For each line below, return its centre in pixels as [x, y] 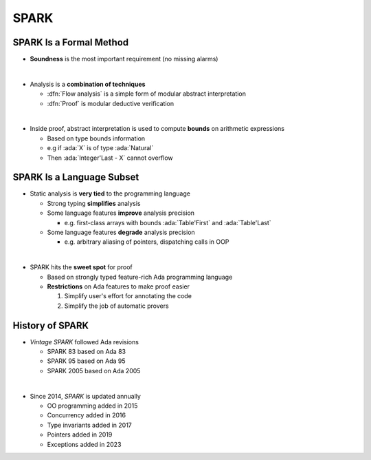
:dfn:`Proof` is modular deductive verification [111, 103]
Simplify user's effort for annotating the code [128, 296]
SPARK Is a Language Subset [76, 177]
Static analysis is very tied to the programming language [110, 194]
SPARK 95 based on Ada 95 [87, 361]
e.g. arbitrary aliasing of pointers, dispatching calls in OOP [147, 242]
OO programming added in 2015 [92, 406]
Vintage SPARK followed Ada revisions [84, 342]
